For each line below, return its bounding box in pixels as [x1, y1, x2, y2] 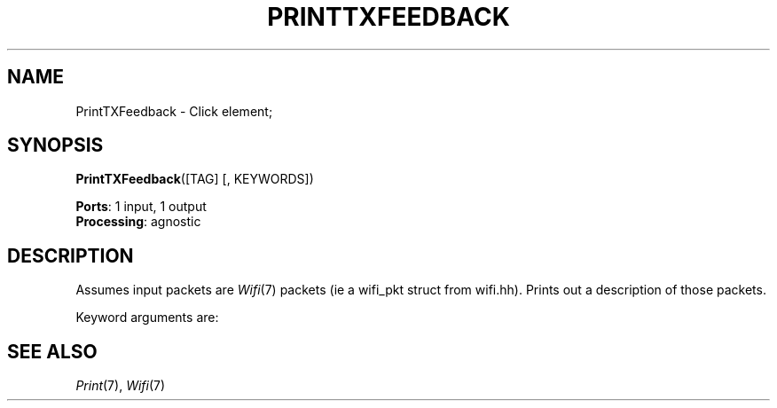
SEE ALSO [7, 340, 98, 363]
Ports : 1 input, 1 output [75, 199, 207, 215]
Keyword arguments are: [75, 310, 219, 326]
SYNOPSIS [7, 134, 104, 157]
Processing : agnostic [75, 214, 201, 230]
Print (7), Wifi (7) [75, 378, 166, 394]
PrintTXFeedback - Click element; [75, 103, 273, 119]
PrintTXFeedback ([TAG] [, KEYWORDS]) [75, 171, 314, 187]
